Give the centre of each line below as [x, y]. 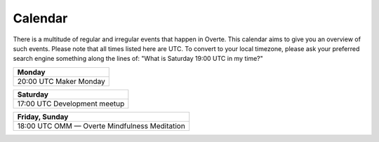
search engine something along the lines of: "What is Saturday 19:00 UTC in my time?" [138, 59]
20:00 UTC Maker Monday [61, 81]
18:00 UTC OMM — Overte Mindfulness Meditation [101, 126]
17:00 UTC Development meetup [71, 104]
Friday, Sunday [43, 117]
